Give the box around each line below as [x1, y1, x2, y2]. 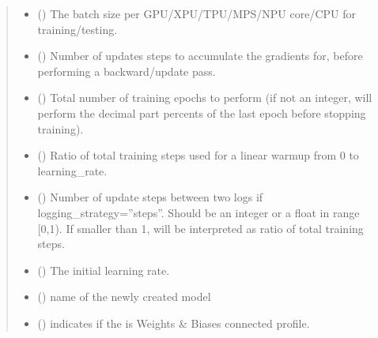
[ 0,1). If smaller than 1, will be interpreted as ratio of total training [37, 220, 364, 236]
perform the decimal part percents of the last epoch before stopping [37, 104, 366, 121]
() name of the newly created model [37, 288, 211, 305]
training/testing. [37, 21, 118, 37]
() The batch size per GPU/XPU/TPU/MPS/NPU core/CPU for [37, 6, 357, 21]
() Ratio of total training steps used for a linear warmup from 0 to [37, 147, 359, 163]
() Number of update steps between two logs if [37, 189, 263, 205]
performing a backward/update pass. [37, 62, 216, 79]
